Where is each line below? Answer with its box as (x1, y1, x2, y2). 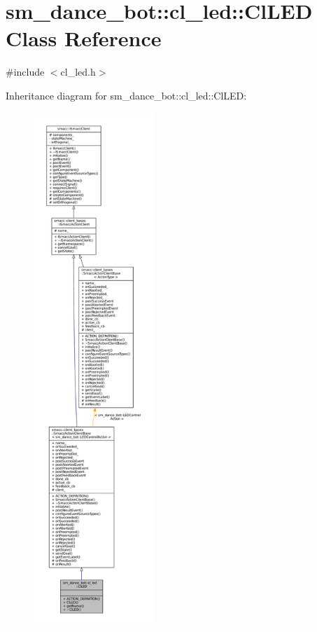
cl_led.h (60, 64, 96, 79)
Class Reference (6, 24, 162, 53)
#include (6, 64, 45, 79)
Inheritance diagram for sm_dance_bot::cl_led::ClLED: (6, 88, 247, 102)
